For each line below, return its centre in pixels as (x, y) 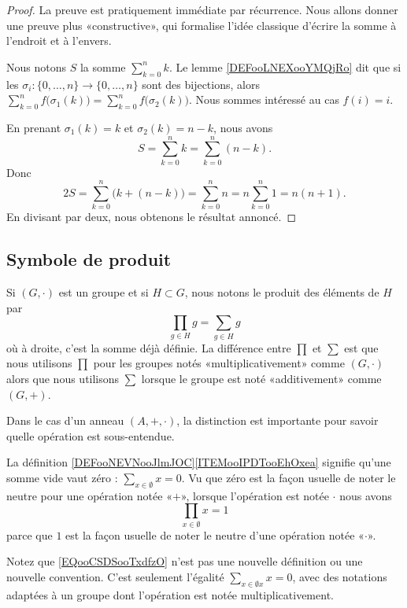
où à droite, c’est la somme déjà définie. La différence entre (149, 347)
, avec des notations (340, 576)
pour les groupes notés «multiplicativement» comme (219, 363)
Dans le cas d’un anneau (65, 420)
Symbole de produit (89, 259)
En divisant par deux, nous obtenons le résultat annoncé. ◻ (152, 217)
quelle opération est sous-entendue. (91, 435)
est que (361, 347)
